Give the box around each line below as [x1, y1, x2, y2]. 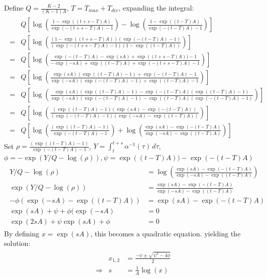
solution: [4, 238, 31, 248]
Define [4, 3, 24, 13]
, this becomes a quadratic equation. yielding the [90, 228, 241, 238]
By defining [4, 228, 40, 238]
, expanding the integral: [118, 3, 194, 13]
